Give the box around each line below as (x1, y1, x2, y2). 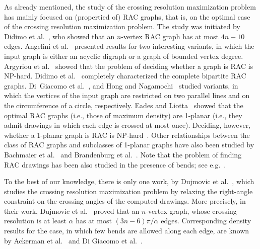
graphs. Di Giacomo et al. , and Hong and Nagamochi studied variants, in (4, 80, 238, 91)
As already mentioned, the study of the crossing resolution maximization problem (4, 2, 256, 12)
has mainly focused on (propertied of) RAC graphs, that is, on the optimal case (4, 11, 250, 22)
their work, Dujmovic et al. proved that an (4, 205, 140, 216)
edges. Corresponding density (161, 215, 251, 226)
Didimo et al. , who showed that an (4, 31, 115, 41)
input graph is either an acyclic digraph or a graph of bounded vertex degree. (4, 50, 243, 61)
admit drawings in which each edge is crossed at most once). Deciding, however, (4, 120, 251, 130)
